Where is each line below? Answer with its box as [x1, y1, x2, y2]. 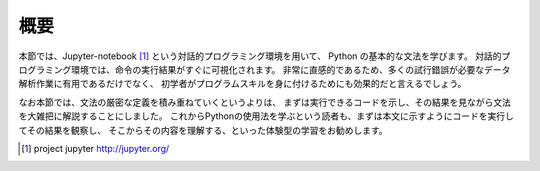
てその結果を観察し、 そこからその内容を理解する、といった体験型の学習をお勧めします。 [18, 124, 389, 136]
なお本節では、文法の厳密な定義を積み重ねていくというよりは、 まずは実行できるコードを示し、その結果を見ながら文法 [18, 96, 512, 108]
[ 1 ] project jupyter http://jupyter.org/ [21, 142, 170, 154]
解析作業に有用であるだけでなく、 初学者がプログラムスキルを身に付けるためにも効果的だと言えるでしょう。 [18, 78, 467, 90]
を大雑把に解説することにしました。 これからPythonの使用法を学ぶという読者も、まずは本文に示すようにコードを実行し [18, 110, 515, 122]
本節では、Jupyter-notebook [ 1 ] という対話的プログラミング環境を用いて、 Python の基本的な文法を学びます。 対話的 [18, 50, 502, 62]
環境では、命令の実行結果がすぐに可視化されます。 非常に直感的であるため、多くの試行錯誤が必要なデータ [70, 63, 511, 75]
